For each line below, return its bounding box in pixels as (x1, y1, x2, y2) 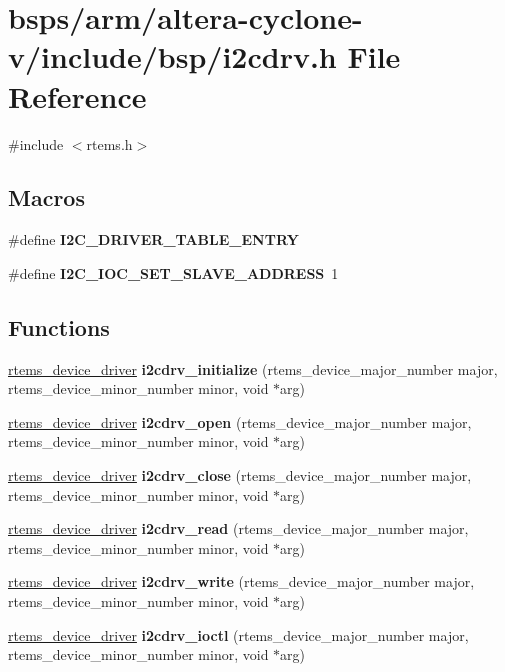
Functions (8, 311, 110, 342)
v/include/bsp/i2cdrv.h (8, 36, 337, 77)
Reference (8, 75, 147, 116)
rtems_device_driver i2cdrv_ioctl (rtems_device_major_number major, (8, 624, 469, 645)
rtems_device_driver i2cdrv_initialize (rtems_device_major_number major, (8, 358, 498, 379)
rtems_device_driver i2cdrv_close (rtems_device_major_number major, (8, 465, 472, 486)
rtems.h (86, 133, 133, 154)
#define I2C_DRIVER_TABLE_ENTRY (8, 229, 299, 250)
